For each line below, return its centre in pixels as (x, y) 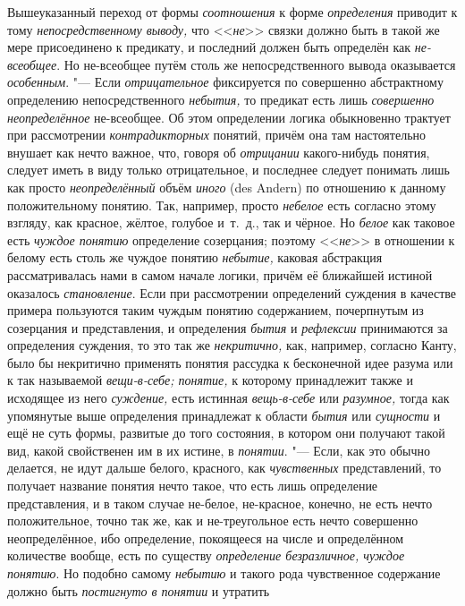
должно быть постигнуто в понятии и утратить (139, 590)
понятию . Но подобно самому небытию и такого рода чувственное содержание (224, 573)
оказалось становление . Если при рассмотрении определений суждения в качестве (232, 292)
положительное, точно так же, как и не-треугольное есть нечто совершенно (213, 521)
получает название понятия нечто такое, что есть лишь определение (193, 486)
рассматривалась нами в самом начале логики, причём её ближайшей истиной (220, 274)
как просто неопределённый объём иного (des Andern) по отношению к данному (227, 187)
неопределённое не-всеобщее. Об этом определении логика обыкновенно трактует (229, 117)
